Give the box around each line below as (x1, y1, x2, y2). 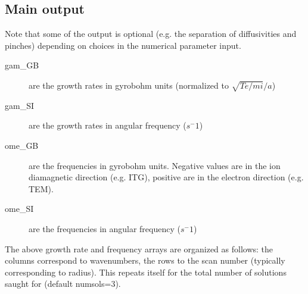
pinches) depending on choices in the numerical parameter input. (5, 39, 241, 51)
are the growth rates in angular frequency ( (29, 119, 186, 132)
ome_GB (5, 139, 39, 151)
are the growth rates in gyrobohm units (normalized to (29, 79, 229, 91)
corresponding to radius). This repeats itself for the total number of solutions (5, 265, 287, 278)
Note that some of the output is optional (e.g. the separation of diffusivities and (5, 27, 297, 40)
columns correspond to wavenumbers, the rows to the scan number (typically (5, 254, 285, 267)
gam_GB (5, 59, 39, 71)
